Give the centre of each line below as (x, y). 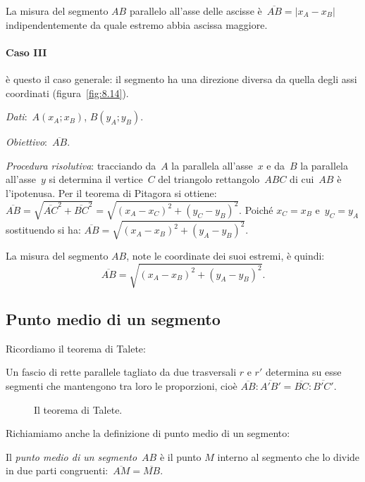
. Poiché (256, 209)
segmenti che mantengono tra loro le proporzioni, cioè (122, 385)
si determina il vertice (96, 179)
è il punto (180, 456)
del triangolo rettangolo (209, 179)
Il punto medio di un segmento (72, 456)
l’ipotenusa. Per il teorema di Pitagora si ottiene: (111, 192)
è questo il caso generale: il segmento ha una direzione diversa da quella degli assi (181, 78)
